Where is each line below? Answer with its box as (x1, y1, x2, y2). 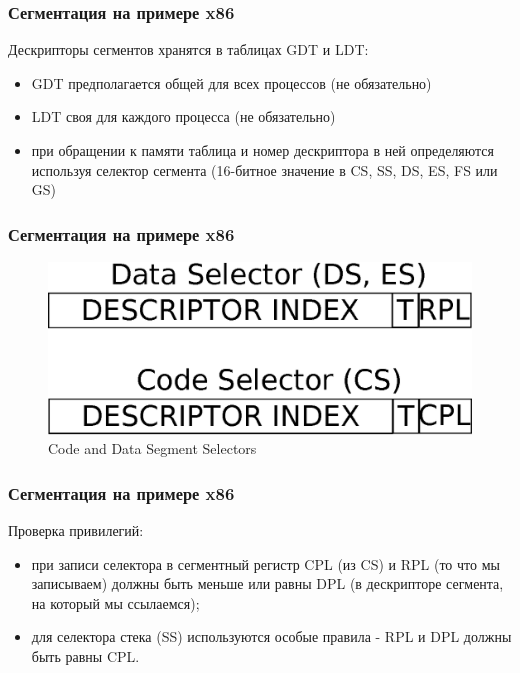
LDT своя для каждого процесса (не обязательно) (31, 106, 336, 127)
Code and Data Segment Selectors (48, 438, 257, 459)
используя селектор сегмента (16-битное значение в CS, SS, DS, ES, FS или (31, 159, 498, 180)
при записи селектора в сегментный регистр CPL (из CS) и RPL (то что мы (31, 553, 500, 574)
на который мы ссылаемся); (31, 592, 200, 613)
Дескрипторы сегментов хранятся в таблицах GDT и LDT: (8, 39, 369, 60)
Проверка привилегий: (8, 520, 144, 541)
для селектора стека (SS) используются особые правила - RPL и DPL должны (31, 626, 512, 647)
